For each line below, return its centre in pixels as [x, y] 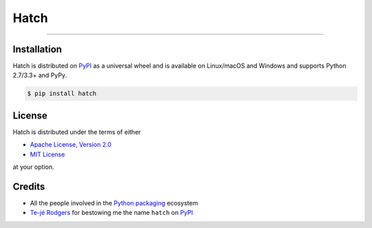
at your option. [33, 167]
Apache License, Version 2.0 [71, 145]
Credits [29, 186]
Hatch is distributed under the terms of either [77, 132]
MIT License [48, 154]
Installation [37, 49]
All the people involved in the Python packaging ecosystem [114, 203]
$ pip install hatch [62, 94]
